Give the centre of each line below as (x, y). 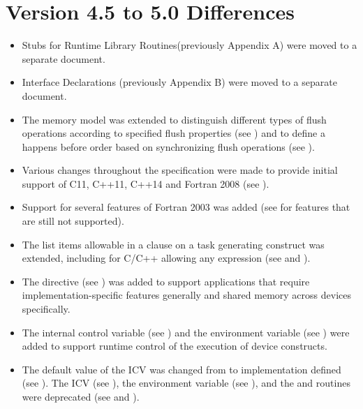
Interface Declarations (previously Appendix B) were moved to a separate (179, 82)
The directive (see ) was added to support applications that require (166, 281)
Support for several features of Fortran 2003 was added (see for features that (186, 207)
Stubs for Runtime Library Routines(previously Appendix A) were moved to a (190, 45)
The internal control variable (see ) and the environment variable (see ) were (186, 332)
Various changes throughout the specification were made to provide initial (180, 170)
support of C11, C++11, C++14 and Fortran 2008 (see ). (146, 183)
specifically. (46, 309)
